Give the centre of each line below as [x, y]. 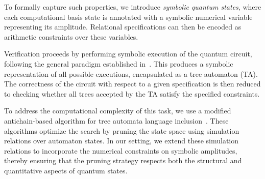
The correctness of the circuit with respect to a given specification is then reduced [132, 84]
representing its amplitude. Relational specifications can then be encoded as [123, 27]
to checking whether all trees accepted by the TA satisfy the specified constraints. [132, 93]
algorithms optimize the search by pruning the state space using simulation [122, 130]
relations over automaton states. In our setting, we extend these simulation [122, 141]
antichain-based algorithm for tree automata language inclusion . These [116, 120]
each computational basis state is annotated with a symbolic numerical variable [128, 17]
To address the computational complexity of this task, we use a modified [118, 111]
